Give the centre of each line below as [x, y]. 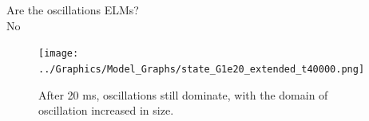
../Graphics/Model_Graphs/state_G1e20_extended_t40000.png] [202, 69]
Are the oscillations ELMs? [73, 10]
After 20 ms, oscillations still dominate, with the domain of [183, 94]
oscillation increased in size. [106, 110]
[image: [59, 54]
